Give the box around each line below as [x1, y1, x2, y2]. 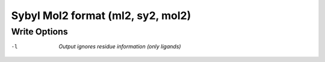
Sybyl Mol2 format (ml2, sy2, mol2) [11, 9, 191, 22]
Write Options [11, 26, 69, 37]
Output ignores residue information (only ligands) [58, 43, 181, 50]
